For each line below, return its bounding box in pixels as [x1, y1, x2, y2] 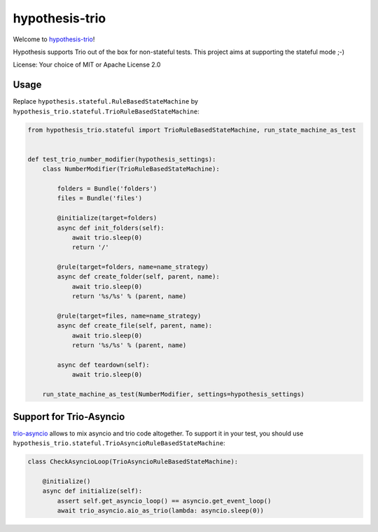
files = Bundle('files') [57, 195, 143, 202]
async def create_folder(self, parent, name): [57, 273, 220, 281]
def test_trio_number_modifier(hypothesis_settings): [27, 155, 216, 163]
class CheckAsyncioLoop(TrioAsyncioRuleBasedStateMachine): [27, 458, 239, 465]
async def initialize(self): [42, 487, 143, 495]
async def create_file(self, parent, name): [57, 322, 213, 330]
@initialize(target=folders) [57, 214, 157, 222]
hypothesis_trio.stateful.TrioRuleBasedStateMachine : [13, 107, 199, 115]
